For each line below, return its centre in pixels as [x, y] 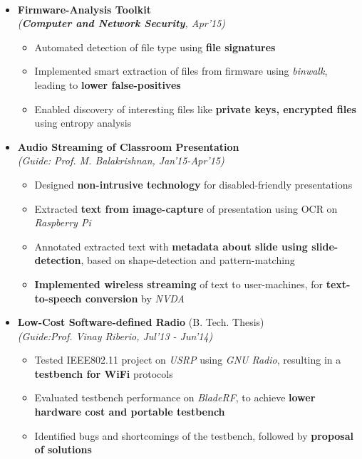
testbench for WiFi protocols [104, 373]
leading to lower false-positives [108, 84]
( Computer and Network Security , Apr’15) [121, 23]
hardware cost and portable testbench [130, 412]
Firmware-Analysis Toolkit [84, 9]
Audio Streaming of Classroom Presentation [128, 146]
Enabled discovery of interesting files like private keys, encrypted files [195, 109]
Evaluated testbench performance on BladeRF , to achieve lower [175, 397]
